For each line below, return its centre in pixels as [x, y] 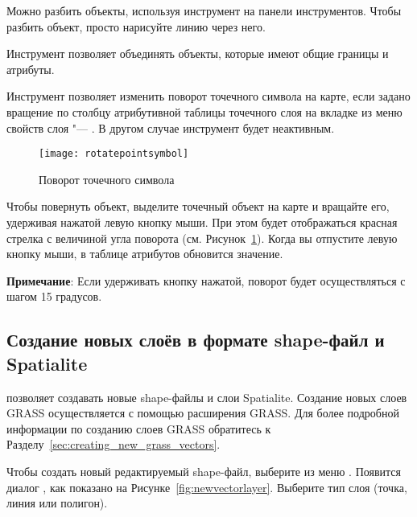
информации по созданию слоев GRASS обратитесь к [139, 428]
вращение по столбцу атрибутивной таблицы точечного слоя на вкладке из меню [204, 111]
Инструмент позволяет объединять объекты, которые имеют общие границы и [198, 53]
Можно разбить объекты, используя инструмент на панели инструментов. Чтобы [204, 10]
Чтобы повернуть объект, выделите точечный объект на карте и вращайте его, [198, 206]
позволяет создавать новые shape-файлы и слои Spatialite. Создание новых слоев [207, 397]
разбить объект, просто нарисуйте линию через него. [136, 26]
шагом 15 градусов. [54, 296]
